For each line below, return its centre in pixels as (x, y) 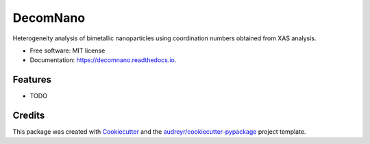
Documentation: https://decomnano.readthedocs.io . (103, 60)
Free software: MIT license (67, 51)
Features (32, 80)
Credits (29, 116)
